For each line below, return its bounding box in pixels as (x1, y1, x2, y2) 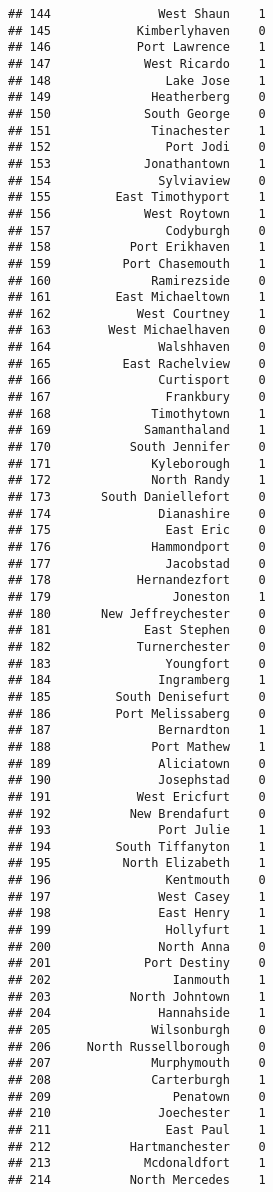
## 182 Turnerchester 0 (8, 639, 266, 654)
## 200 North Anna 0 (8, 939, 266, 954)
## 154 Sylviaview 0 (8, 173, 266, 188)
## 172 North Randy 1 (8, 473, 266, 488)
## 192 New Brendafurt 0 (8, 806, 266, 821)
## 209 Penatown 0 (8, 1089, 266, 1104)
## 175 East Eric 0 (8, 523, 266, 538)
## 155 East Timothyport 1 (8, 190, 266, 205)
